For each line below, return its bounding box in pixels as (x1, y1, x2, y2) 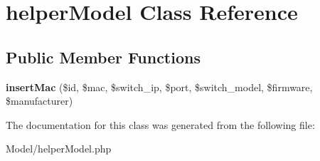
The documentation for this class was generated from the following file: (6, 117, 315, 132)
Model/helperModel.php (6, 141, 112, 156)
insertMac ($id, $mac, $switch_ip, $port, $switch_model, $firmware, (6, 79, 313, 94)
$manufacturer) (6, 93, 73, 108)
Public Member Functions (6, 46, 201, 68)
